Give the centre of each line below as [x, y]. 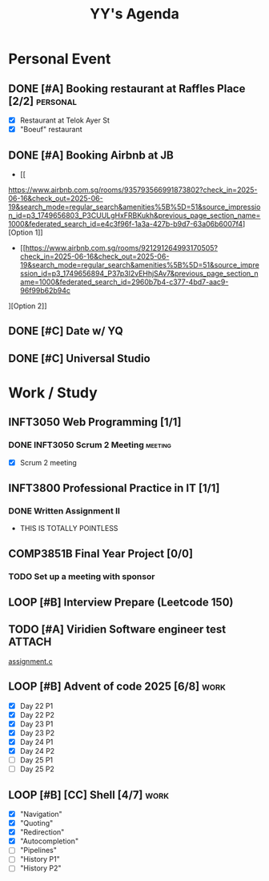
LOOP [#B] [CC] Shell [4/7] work [89, 795]
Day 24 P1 [36, 742]
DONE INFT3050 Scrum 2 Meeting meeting [90, 445]
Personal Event [60, 59]
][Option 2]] [28, 306]
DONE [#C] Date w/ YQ [66, 331]
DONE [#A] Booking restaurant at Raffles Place [127, 89]
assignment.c [31, 661]
